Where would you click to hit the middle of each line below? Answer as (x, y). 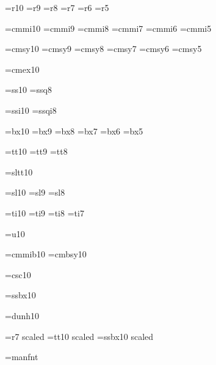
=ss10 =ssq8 (28, 90)
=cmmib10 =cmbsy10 (46, 254)
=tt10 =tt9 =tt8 (36, 151)
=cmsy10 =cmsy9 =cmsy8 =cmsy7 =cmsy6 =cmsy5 (103, 49)
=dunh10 (22, 315)
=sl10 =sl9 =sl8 (35, 192)
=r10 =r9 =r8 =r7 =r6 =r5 (57, 7)
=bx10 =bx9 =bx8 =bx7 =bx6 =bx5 (74, 131)
